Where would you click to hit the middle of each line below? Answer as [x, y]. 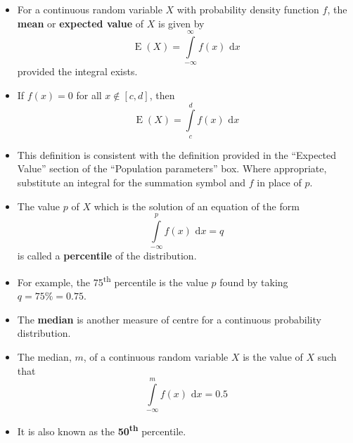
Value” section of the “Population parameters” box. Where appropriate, [172, 168]
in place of [279, 182]
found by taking [254, 282]
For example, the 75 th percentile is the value [113, 281]
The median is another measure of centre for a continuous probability [169, 319]
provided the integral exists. [77, 71]
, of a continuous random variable [156, 356]
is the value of [273, 356]
